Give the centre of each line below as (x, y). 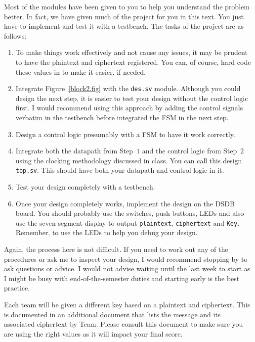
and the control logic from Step (190, 151)
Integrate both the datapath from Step (74, 151)
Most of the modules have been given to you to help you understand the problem (127, 6)
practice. (17, 288)
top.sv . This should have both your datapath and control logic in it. (120, 170)
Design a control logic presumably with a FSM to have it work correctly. (125, 134)
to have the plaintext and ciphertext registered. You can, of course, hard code (133, 62)
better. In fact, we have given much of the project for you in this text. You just (124, 16)
